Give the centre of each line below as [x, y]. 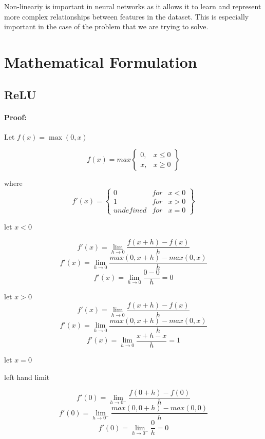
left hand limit [27, 377]
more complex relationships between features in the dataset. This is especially [127, 16]
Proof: [15, 117]
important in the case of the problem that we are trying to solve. [106, 26]
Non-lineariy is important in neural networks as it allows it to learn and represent [133, 6]
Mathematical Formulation [101, 61]
